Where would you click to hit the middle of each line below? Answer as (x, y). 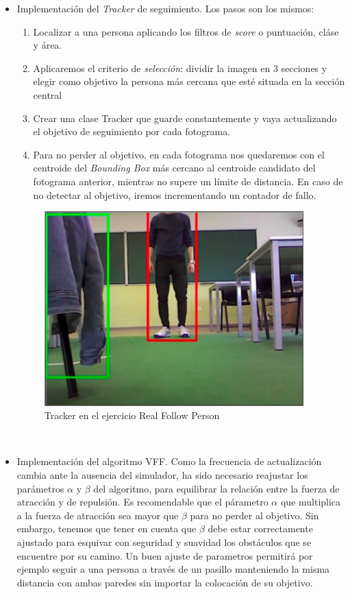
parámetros (40, 488)
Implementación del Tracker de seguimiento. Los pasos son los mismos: (165, 8)
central (48, 94)
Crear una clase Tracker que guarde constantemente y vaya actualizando (185, 118)
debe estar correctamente (260, 528)
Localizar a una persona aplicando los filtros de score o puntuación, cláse (186, 31)
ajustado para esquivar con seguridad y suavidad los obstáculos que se (164, 542)
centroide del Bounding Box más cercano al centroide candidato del (174, 168)
